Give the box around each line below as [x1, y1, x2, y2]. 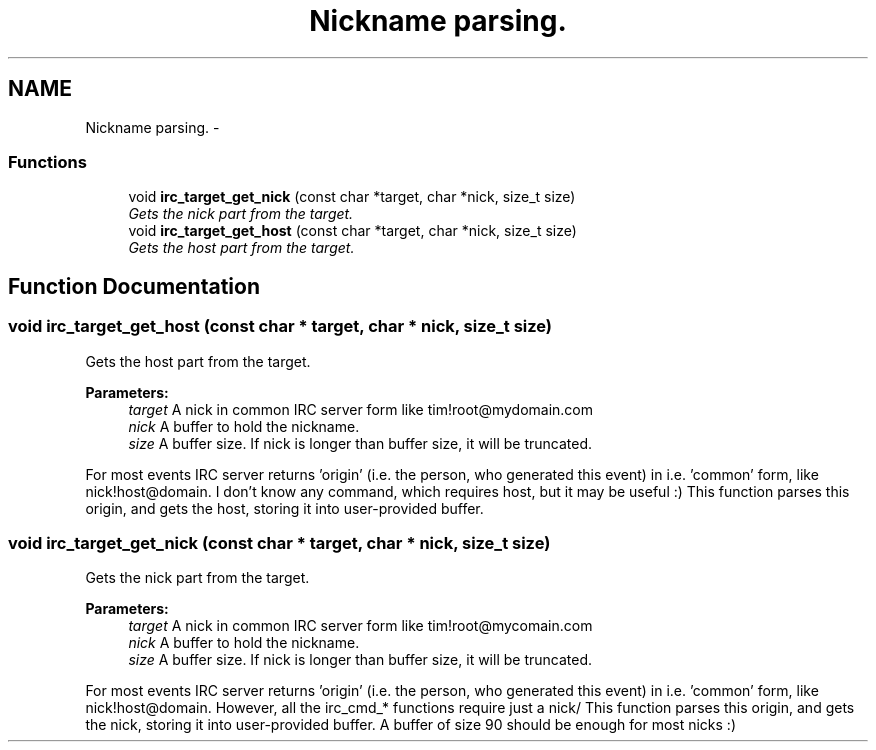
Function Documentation [8, 273, 260, 299]
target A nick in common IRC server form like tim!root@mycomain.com [128, 617, 593, 635]
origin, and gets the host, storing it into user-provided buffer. [85, 499, 484, 517]
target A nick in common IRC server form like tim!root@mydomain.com [128, 400, 594, 418]
